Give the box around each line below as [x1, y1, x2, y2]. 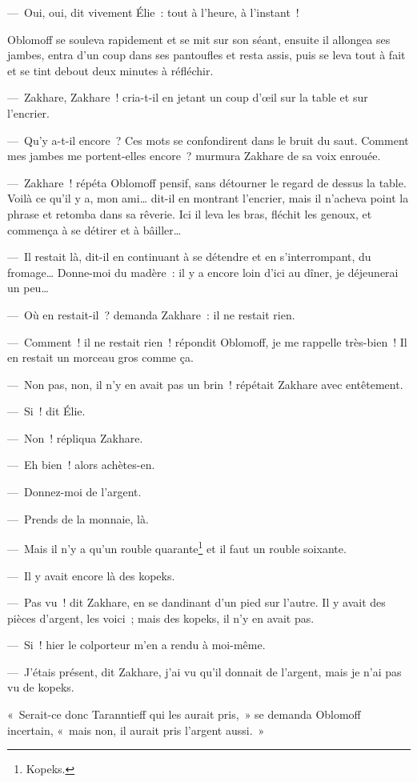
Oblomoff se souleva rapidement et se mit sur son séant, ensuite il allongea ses [7, 30, 391, 47]
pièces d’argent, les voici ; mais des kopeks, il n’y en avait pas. [7, 609, 315, 626]
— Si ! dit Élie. [7, 403, 86, 419]
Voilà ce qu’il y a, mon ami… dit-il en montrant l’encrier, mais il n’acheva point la [7, 190, 409, 207]
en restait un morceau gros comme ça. [7, 349, 194, 366]
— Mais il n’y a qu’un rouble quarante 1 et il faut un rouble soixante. [7, 538, 347, 556]
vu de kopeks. [7, 679, 74, 696]
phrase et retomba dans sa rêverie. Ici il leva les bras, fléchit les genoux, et [7, 205, 372, 222]
